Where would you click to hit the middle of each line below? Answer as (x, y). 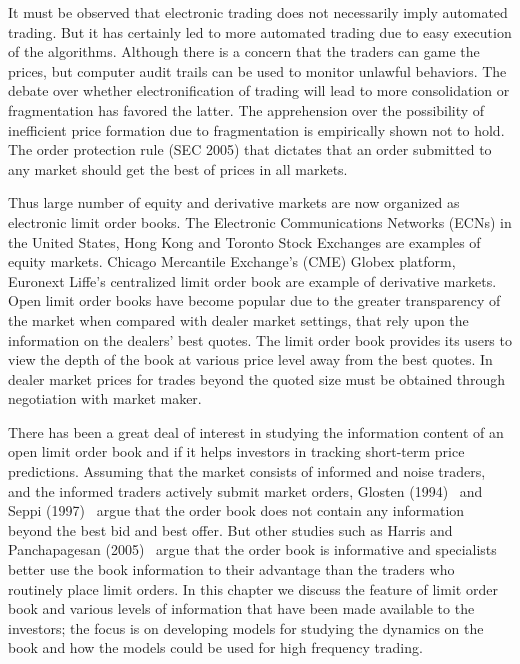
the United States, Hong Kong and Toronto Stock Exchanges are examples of (244, 241)
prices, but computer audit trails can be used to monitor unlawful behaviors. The (257, 70)
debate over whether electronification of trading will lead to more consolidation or (259, 90)
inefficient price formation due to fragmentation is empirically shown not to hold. (256, 129)
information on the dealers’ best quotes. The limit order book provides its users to (260, 339)
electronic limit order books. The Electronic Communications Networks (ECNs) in (260, 221)
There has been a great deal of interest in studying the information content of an (256, 431)
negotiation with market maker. (105, 398)
